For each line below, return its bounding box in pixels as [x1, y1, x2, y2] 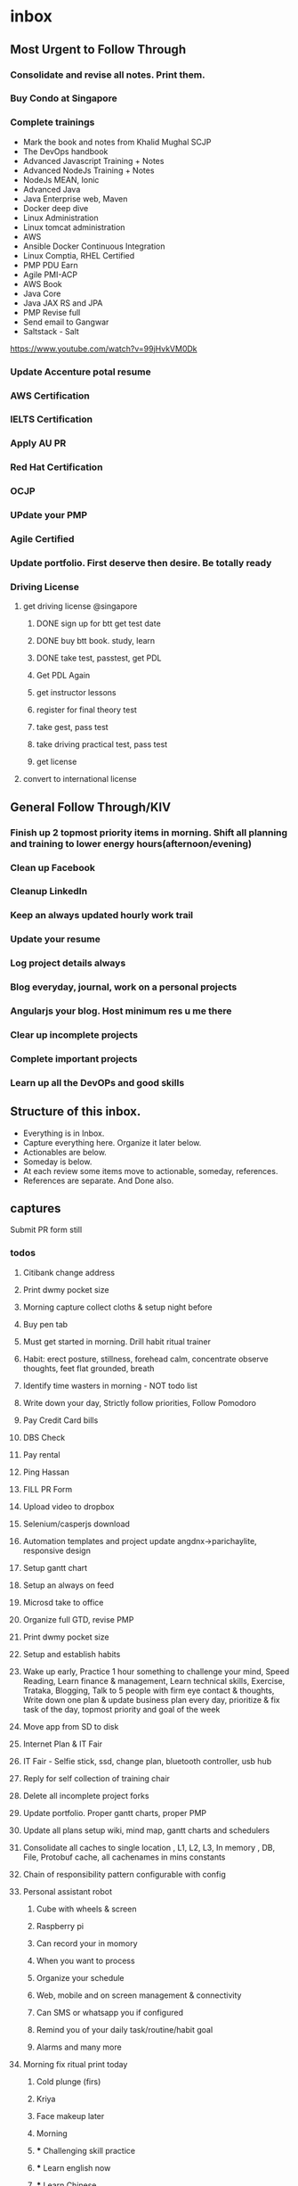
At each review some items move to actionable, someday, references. [22, 1165, 278, 1176]
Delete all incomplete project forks [22, 1790, 149, 1801]
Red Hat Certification [10, 461, 103, 473]
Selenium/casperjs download [22, 1518, 130, 1529]
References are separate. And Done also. [22, 1175, 174, 1186]
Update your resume [10, 933, 101, 946]
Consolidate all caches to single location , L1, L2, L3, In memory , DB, [22, 1842, 276, 1853]
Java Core [22, 288, 61, 299]
